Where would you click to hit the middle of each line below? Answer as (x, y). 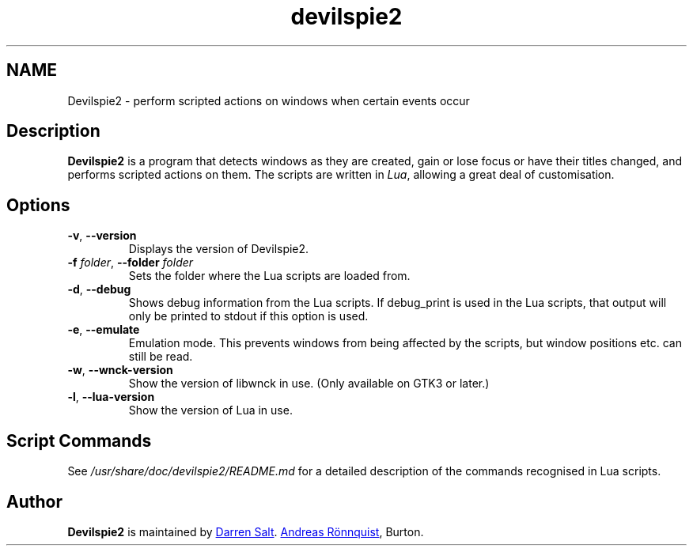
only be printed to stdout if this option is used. (248, 316)
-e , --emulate (104, 330)
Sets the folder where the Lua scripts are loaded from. (269, 276)
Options (38, 205)
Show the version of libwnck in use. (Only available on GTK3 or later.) (309, 384)
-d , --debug (99, 289)
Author (34, 501)
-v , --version (102, 236)
